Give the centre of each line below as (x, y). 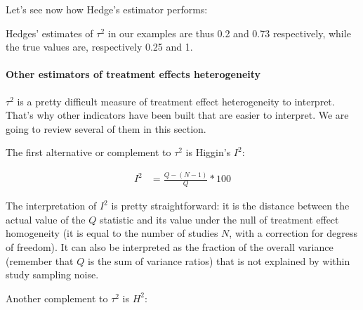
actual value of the (46, 219)
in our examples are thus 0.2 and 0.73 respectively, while (229, 33)
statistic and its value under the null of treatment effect (219, 219)
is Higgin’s (208, 152)
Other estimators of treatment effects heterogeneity (133, 74)
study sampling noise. (52, 275)
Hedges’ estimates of (49, 33)
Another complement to (57, 298)
